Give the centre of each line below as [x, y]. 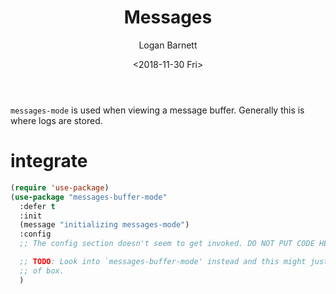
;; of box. [42, 271]
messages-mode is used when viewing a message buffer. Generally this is [157, 110]
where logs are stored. [56, 120]
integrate [49, 161]
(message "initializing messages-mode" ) [104, 225]
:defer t [37, 206]
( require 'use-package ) [60, 187]
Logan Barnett [168, 45]
